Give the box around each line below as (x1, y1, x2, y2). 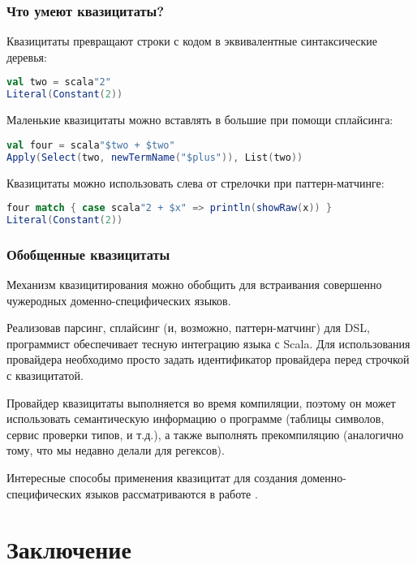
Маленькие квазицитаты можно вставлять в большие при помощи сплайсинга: (6, 111, 393, 128)
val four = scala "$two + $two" (6, 139, 175, 151)
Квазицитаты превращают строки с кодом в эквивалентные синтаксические (6, 32, 378, 50)
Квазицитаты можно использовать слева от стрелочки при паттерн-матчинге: (6, 174, 385, 191)
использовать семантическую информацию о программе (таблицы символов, (6, 410, 385, 427)
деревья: (6, 48, 47, 65)
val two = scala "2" (6, 76, 111, 88)
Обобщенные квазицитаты (6, 244, 170, 264)
